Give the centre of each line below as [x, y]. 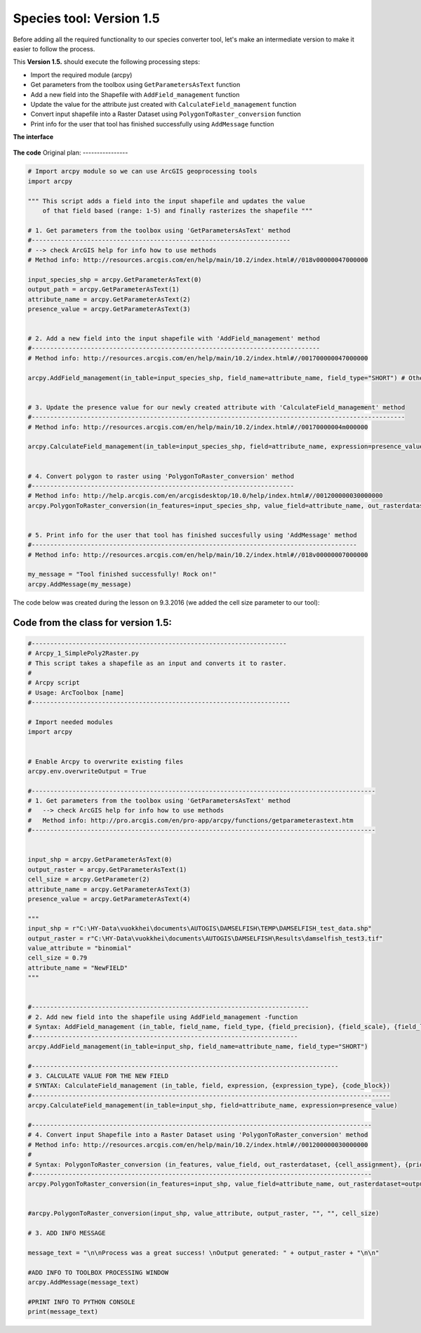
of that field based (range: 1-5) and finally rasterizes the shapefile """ [178, 211]
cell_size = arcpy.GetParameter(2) [89, 879]
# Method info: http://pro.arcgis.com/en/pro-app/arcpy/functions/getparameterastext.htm [191, 820]
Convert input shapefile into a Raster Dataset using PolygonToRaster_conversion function [166, 114]
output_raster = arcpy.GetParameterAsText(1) [107, 869]
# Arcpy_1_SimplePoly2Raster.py [83, 654]
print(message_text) [63, 1312]
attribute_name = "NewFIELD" [78, 968]
